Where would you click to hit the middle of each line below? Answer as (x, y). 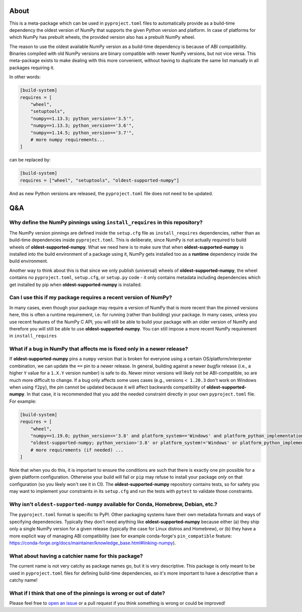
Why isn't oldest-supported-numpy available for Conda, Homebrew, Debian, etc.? (113, 505)
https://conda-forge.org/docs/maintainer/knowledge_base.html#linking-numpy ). (93, 543)
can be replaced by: (30, 160)
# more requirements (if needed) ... (77, 450)
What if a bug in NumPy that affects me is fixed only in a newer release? (99, 349)
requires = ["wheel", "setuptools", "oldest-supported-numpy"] (100, 180)
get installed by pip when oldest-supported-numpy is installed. (75, 285)
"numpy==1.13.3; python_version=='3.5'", (82, 118)
